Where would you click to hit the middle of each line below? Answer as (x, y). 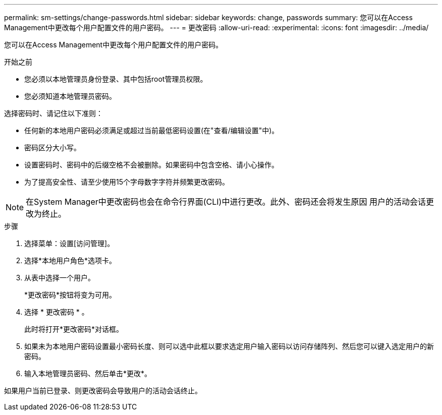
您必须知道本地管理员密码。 (70, 96)
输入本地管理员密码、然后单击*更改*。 (88, 373)
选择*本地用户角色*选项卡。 (70, 260)
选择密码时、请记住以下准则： (53, 113)
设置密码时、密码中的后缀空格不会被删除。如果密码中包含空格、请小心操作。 (151, 165)
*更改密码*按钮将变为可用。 (70, 295)
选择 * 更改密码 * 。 (57, 312)
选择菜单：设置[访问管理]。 (69, 243)
